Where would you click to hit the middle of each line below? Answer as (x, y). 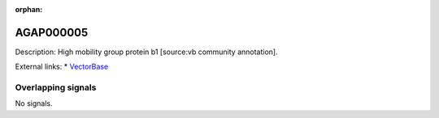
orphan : (29, 9)
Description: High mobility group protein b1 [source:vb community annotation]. (146, 52)
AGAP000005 (52, 32)
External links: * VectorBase (62, 67)
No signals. (34, 103)
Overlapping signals (56, 87)
